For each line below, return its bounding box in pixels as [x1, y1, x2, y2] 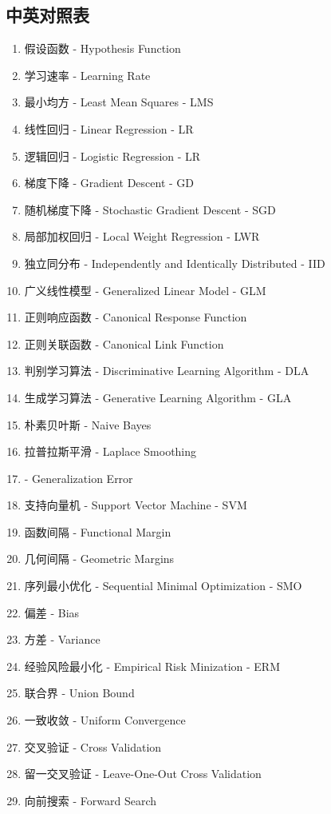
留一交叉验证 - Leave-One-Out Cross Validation [24, 765, 262, 782]
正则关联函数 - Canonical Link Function [24, 335, 224, 352]
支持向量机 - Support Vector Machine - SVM [24, 497, 247, 513]
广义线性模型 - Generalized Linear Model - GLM [24, 281, 266, 298]
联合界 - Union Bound [24, 684, 135, 701]
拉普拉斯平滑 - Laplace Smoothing [24, 443, 197, 460]
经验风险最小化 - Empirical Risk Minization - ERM [24, 657, 280, 674]
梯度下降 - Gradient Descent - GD [24, 174, 195, 191]
